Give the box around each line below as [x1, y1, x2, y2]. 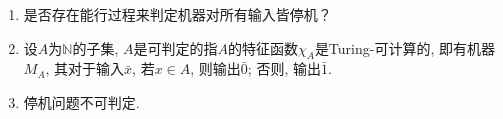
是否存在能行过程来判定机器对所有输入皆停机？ [23, 4, 332, 24]
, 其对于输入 [45, 58, 125, 79]
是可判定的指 [133, 37, 218, 58]
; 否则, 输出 [247, 58, 321, 79]
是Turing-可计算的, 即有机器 [314, 37, 495, 58]
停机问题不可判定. [23, 91, 140, 112]
